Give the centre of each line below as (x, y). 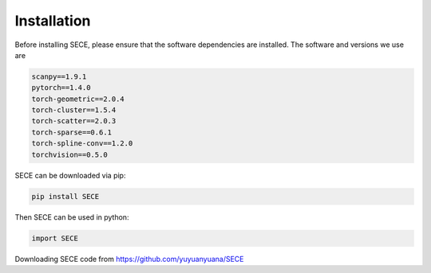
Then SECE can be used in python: (72, 217)
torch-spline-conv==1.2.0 (82, 144)
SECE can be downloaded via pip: (70, 175)
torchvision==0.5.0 (69, 154)
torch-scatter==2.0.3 (74, 121)
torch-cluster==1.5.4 (74, 110)
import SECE (55, 238)
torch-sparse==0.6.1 (71, 132)
